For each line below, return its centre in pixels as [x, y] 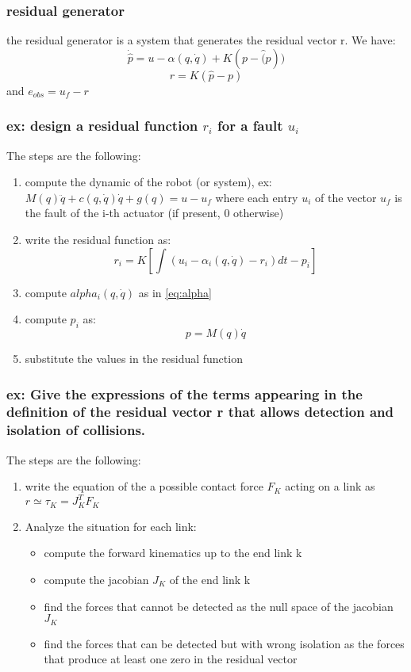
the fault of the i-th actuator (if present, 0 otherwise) [154, 213]
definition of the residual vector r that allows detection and [200, 412]
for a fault [250, 126]
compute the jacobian [96, 579]
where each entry [257, 197]
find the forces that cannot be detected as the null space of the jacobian [219, 606]
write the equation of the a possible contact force [144, 486]
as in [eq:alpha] [175, 292]
